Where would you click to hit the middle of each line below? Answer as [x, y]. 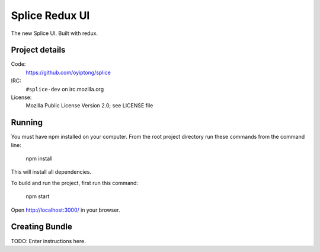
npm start [38, 196]
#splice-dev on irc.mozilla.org [65, 89]
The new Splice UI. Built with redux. [54, 33]
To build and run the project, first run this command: [75, 183]
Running [27, 122]
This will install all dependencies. [51, 172]
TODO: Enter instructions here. [48, 241]
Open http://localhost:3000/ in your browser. [66, 210]
